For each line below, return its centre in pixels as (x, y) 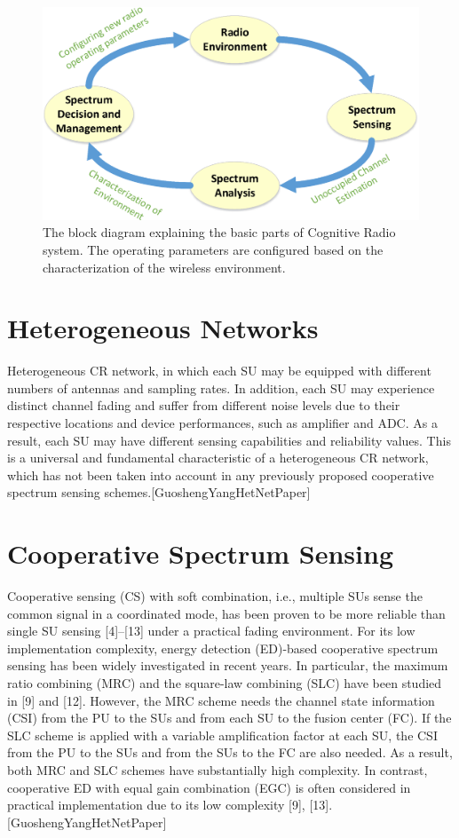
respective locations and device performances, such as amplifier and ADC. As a (222, 423)
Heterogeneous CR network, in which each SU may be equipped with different (219, 371)
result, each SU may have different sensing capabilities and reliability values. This (229, 440)
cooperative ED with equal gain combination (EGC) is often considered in (209, 787)
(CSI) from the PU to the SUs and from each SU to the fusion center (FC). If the (229, 718)
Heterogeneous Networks (163, 328)
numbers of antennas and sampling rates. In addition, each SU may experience (221, 387)
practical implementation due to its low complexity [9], (156, 805)
